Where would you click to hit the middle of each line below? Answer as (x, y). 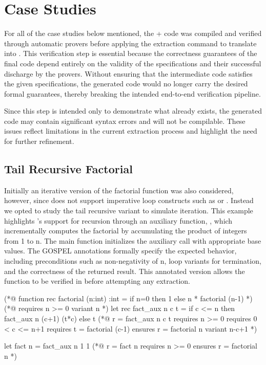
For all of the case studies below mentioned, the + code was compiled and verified (133, 33)
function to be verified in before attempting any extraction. (97, 281)
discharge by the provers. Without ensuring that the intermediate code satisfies (128, 73)
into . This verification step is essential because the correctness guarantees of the (131, 53)
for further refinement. (39, 141)
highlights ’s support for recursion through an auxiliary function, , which (118, 220)
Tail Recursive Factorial (68, 169)
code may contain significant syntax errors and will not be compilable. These (125, 121)
